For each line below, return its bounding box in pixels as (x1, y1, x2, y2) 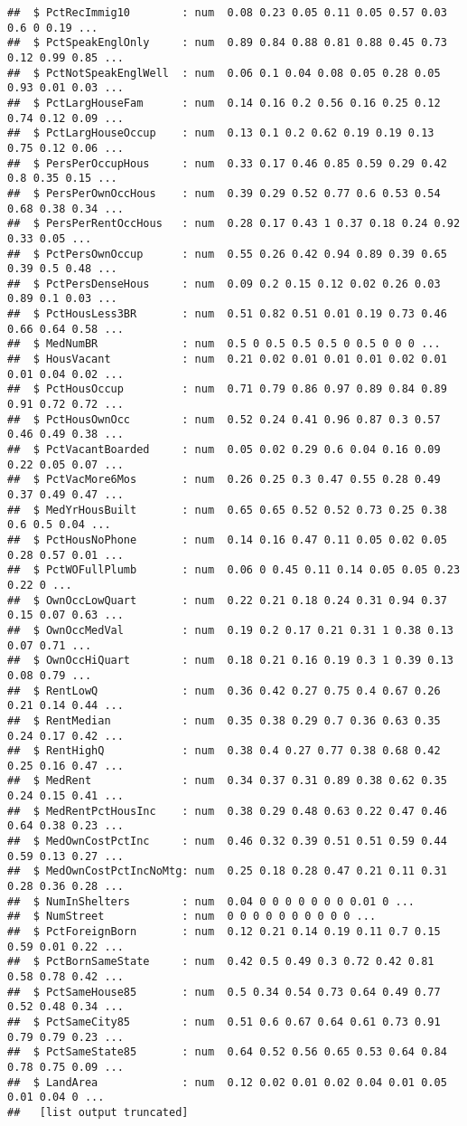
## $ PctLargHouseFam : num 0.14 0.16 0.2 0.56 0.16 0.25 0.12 (7, 96, 441, 109)
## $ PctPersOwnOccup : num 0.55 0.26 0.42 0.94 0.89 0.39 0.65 (7, 247, 447, 260)
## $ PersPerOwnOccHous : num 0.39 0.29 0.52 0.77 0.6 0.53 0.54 (7, 186, 441, 200)
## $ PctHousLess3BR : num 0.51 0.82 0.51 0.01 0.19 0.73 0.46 (7, 308, 447, 321)
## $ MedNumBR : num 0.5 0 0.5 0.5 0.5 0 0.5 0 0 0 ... (7, 337, 441, 351)
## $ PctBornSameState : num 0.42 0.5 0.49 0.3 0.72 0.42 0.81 (7, 955, 434, 969)
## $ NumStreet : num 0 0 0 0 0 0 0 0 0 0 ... (7, 910, 377, 923)
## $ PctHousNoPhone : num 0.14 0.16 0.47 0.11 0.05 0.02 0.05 (7, 533, 447, 546)
